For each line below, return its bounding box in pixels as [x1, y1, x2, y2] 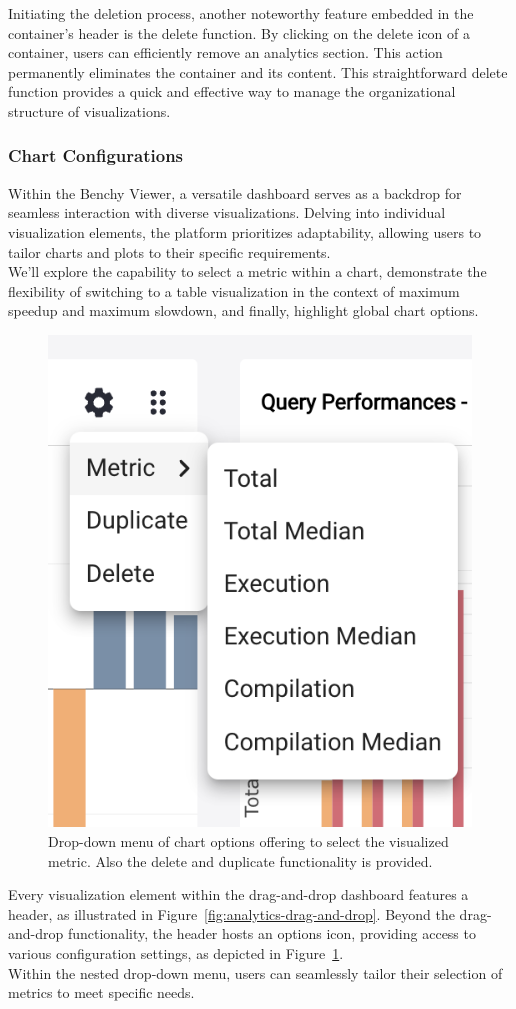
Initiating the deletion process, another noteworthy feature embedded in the [8, 3, 474, 23]
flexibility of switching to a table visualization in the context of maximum [8, 280, 460, 301]
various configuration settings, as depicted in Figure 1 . [8, 942, 344, 963]
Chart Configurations [8, 143, 184, 168]
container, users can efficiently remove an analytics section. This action [8, 42, 443, 63]
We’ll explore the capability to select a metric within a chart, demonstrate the [8, 261, 487, 282]
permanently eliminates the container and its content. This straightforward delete [8, 61, 508, 82]
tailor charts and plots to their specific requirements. [8, 241, 331, 262]
